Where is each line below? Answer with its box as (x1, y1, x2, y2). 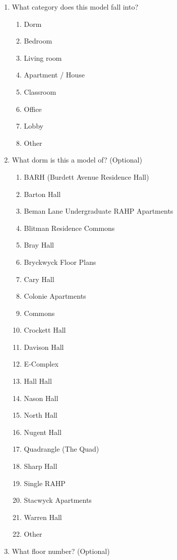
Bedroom (24, 35, 52, 46)
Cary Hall (24, 273, 54, 284)
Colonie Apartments (24, 291, 86, 301)
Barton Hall (24, 188, 61, 199)
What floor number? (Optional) (12, 546, 110, 556)
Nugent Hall (24, 426, 62, 437)
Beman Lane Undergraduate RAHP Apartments (24, 206, 173, 216)
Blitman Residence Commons (24, 222, 115, 233)
